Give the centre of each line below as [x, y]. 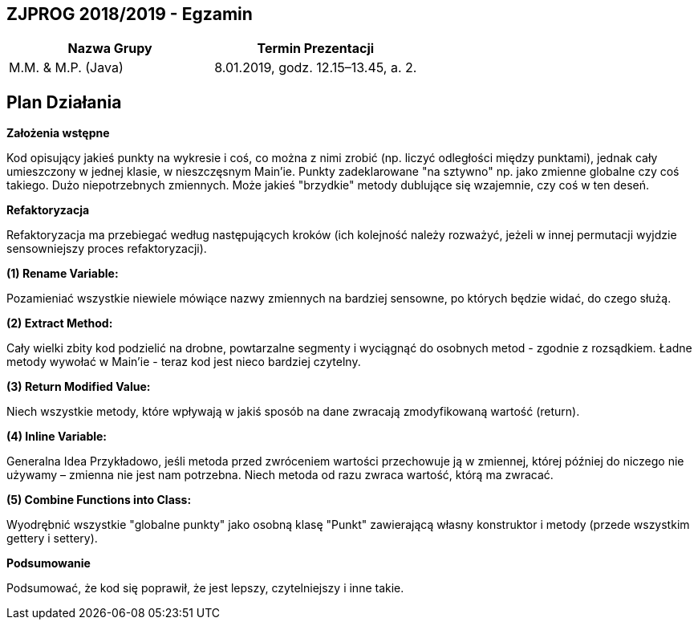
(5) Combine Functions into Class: [99, 500]
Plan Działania [64, 102]
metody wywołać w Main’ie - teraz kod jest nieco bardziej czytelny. [184, 362]
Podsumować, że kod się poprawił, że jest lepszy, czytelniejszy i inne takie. [205, 588]
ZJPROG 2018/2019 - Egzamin [130, 14]
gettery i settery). [52, 539]
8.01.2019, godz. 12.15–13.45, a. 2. [316, 68]
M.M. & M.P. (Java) [66, 68]
